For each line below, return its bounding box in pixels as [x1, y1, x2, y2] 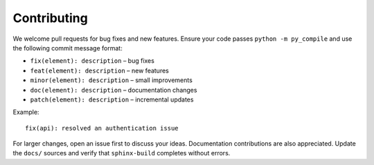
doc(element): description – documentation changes [30, 86, 197, 94]
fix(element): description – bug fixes [30, 57, 155, 65]
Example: [12, 108, 39, 117]
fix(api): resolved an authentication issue [25, 124, 179, 132]
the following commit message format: [12, 43, 123, 52]
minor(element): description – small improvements [30, 76, 193, 84]
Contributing [12, 10, 88, 26]
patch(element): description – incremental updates [30, 95, 194, 104]
